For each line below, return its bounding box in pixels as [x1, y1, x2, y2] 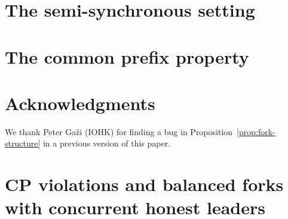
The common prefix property [5, 44, 249, 68]
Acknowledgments [5, 90, 155, 115]
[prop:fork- [237, 125, 275, 137]
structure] [5, 137, 41, 149]
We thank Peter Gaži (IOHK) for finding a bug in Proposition [5, 125, 233, 137]
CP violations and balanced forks [5, 172, 284, 196]
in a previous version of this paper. [42, 137, 171, 149]
